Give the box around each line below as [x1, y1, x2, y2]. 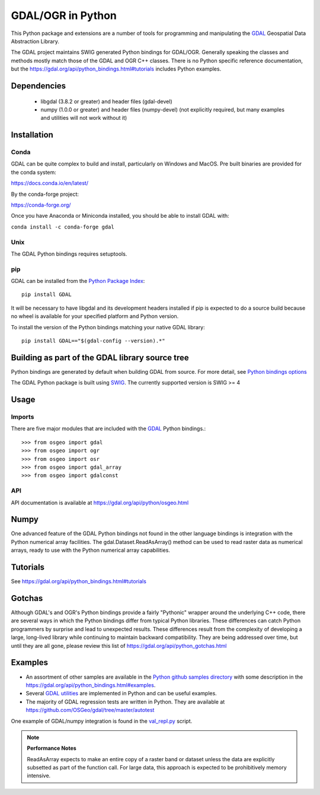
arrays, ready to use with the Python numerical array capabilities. [11, 546, 170, 554]
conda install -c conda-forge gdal [11, 223, 115, 230]
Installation [11, 130, 53, 140]
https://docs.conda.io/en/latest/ [11, 180, 89, 187]
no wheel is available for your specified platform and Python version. [11, 313, 179, 320]
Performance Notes [27, 745, 76, 752]
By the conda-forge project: [11, 190, 79, 198]
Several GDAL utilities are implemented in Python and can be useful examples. [25, 690, 217, 697]
